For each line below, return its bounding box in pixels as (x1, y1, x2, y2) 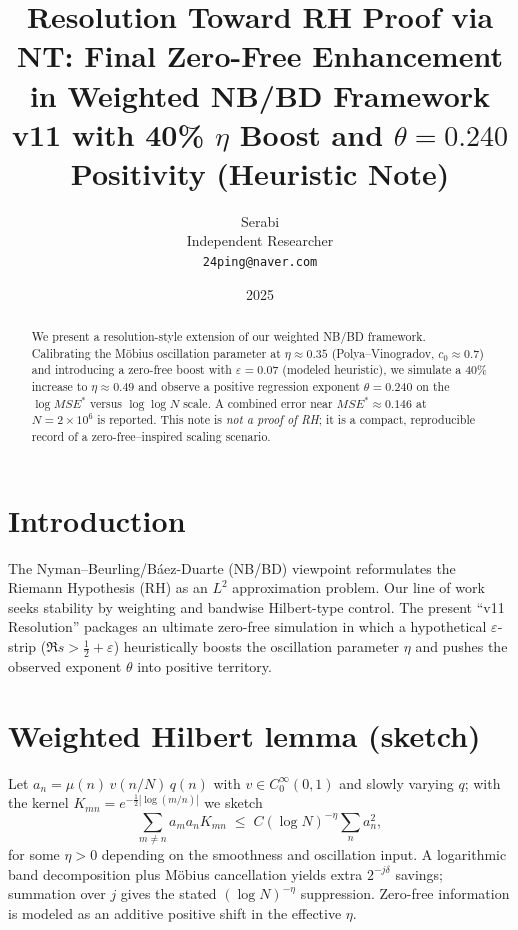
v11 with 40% (11, 113, 205, 154)
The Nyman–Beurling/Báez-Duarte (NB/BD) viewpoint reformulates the (8, 557, 456, 578)
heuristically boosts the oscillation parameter (123, 636, 400, 657)
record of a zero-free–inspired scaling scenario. (31, 428, 271, 445)
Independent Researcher (186, 230, 334, 251)
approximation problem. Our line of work (232, 577, 485, 598)
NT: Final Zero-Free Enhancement (17, 35, 503, 76)
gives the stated (120, 883, 217, 904)
